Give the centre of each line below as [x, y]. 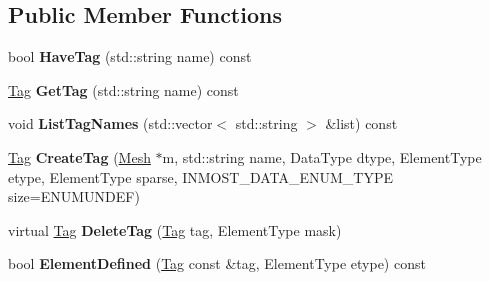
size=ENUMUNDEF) [74, 196]
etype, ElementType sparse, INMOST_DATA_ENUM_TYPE [201, 176]
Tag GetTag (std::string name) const [123, 89]
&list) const [361, 123]
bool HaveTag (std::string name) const [130, 56]
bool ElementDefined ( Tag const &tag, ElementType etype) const [217, 263]
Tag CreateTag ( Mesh [79, 156]
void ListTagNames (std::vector [110, 123]
